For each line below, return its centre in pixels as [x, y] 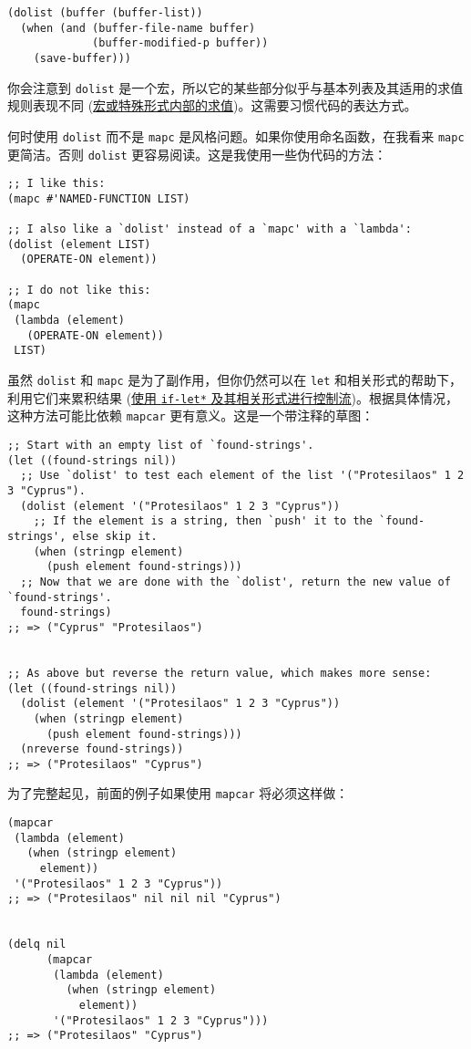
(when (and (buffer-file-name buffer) [138, 28]
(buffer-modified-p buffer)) [180, 43]
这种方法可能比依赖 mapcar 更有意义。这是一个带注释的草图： [191, 415]
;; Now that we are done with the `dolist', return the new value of [235, 582]
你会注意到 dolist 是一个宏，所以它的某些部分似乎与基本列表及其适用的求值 [235, 87]
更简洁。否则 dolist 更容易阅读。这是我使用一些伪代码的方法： [197, 154]
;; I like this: [56, 184]
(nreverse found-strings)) [102, 749]
